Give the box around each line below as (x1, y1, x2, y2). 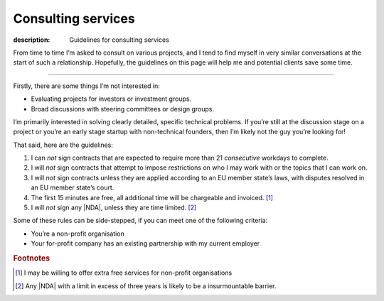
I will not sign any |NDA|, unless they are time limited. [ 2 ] (31, 203, 197, 212)
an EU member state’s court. (31, 183, 114, 192)
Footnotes (13, 253, 50, 263)
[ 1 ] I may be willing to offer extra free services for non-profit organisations (15, 268, 233, 277)
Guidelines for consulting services (69, 35, 170, 44)
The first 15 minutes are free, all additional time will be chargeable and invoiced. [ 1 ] (31, 193, 274, 202)
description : (13, 35, 50, 44)
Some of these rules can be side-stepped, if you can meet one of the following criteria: (13, 217, 268, 225)
